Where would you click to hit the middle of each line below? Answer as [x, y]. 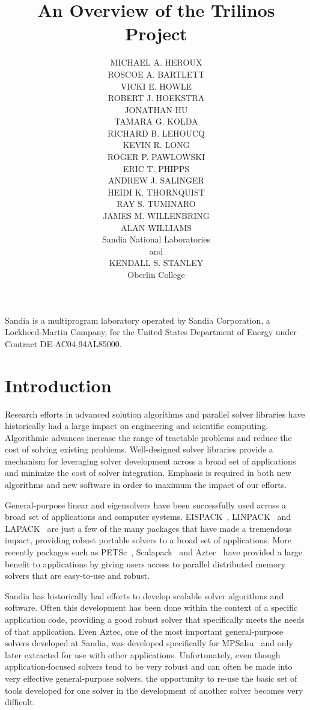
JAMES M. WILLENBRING [156, 216]
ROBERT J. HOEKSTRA [156, 98]
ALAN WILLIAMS [156, 227]
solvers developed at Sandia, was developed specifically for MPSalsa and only [149, 643]
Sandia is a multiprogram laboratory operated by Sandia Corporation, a [138, 320]
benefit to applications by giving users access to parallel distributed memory [145, 563]
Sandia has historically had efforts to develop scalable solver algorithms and [144, 595]
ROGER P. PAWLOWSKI [156, 157]
